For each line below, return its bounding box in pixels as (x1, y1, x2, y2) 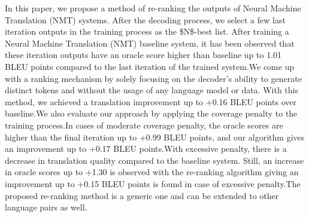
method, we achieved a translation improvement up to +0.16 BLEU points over (5, 95, 296, 108)
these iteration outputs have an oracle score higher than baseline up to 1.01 (5, 48, 282, 61)
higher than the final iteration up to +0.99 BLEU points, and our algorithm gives (5, 130, 305, 143)
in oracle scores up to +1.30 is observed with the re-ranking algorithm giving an (5, 166, 299, 178)
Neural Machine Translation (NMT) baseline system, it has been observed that (5, 36, 295, 49)
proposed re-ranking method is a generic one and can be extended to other (5, 189, 279, 201)
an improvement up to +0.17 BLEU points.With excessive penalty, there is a (5, 142, 287, 155)
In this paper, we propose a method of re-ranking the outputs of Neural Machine (5, 2, 301, 14)
